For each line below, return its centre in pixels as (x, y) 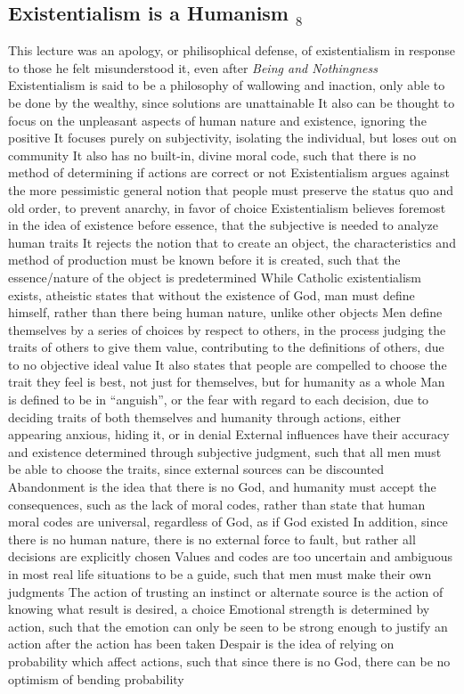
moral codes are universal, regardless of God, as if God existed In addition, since (228, 522)
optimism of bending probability (96, 678)
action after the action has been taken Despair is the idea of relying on (201, 644)
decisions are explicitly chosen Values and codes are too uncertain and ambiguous (231, 556)
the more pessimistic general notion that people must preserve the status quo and (231, 189)
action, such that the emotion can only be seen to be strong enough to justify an (228, 626)
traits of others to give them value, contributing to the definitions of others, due (226, 347)
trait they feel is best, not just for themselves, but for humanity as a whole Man (227, 382)
